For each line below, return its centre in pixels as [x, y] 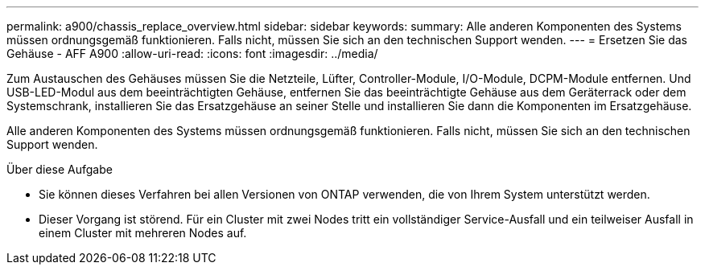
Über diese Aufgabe [60, 169]
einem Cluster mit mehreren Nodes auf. [143, 233]
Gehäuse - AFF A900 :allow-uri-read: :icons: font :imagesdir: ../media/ [192, 53]
